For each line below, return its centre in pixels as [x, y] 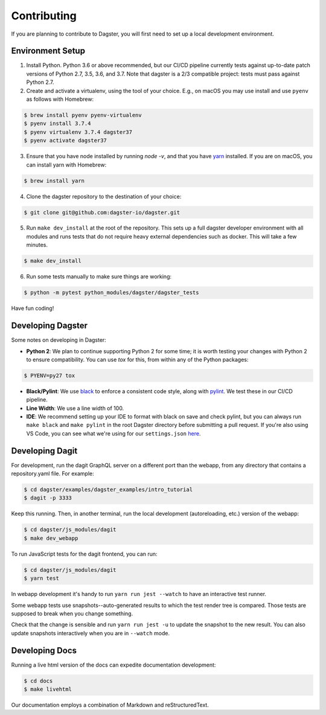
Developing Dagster [49, 326]
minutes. [37, 245]
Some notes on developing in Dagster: [59, 340]
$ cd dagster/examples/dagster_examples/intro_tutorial [108, 490]
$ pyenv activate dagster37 [65, 141]
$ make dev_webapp [51, 538]
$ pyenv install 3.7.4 [57, 123]
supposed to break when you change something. [72, 614]
